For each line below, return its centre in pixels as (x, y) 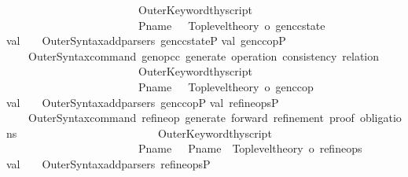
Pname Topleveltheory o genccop (226, 86)
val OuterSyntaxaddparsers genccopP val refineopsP (143, 102)
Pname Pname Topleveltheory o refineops (250, 148)
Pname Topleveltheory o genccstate (232, 25)
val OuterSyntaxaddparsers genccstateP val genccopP (146, 41)
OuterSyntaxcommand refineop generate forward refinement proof (191, 118)
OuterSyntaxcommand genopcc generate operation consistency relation (204, 55)
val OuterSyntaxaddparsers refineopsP (108, 163)
